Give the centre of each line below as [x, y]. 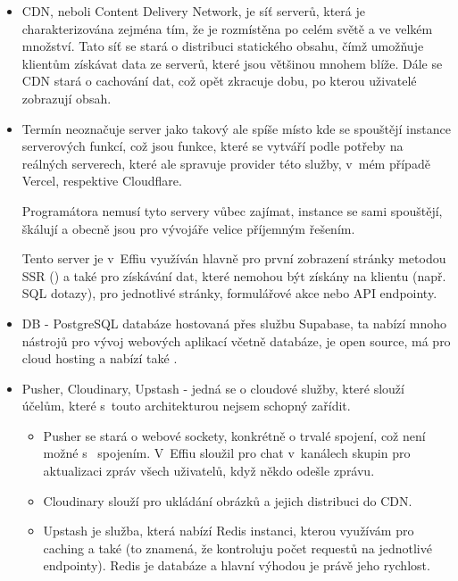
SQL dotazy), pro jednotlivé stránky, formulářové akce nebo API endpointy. [229, 293]
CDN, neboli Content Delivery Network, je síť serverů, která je [193, 11]
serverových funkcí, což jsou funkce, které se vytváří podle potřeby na [212, 146]
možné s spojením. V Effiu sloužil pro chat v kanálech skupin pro [227, 453]
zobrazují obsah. [67, 98]
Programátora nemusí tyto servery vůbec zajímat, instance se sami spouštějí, [232, 210]
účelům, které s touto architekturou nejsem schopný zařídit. [186, 406]
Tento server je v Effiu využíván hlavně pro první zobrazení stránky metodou [234, 258]
